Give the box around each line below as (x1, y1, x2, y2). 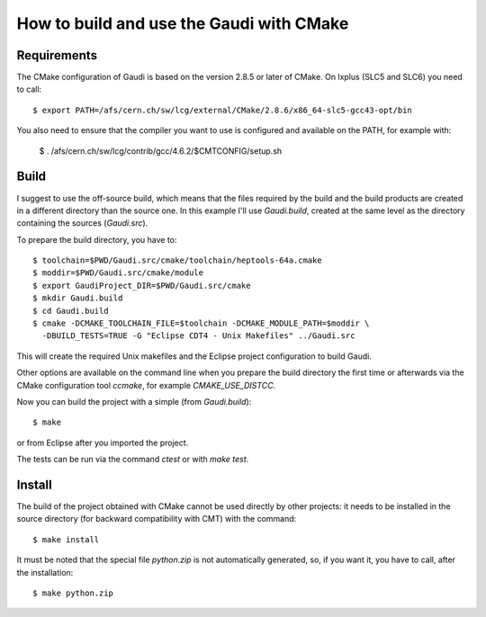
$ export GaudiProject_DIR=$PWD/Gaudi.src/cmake (32, 280, 251, 291)
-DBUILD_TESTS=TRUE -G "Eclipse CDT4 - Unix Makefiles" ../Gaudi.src (41, 331, 355, 341)
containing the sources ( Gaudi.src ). (16, 218, 148, 228)
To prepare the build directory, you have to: (16, 234, 177, 245)
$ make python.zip (32, 588, 114, 598)
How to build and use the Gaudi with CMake (16, 13, 349, 33)
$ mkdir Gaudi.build (32, 293, 123, 303)
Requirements (16, 48, 98, 63)
